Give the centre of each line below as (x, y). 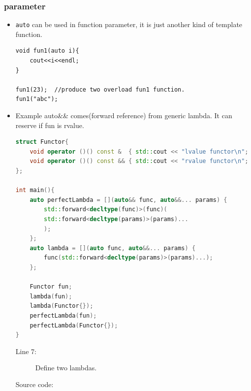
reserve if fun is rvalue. (50, 125)
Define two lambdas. (66, 368)
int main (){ (35, 190)
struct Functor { (42, 142)
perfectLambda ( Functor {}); (74, 325)
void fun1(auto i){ (47, 51)
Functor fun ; (51, 287)
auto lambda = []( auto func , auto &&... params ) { (113, 248)
